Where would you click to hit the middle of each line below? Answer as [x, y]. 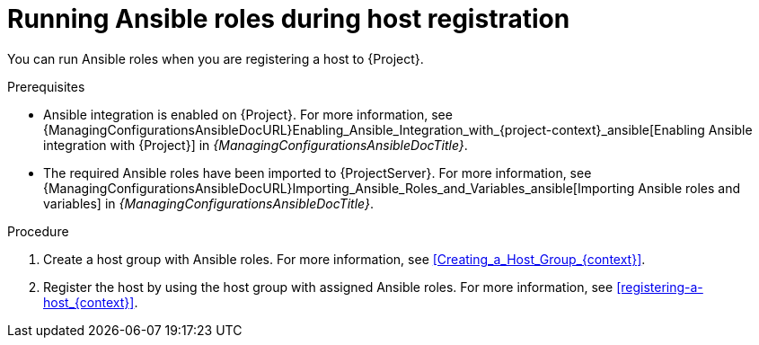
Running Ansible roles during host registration [289, 19]
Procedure [38, 231]
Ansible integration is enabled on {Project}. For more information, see [248, 114]
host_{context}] [89, 302]
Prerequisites [46, 86]
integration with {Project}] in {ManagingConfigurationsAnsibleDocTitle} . [256, 145]
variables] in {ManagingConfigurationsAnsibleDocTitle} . [209, 203]
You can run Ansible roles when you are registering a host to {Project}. [216, 58]
